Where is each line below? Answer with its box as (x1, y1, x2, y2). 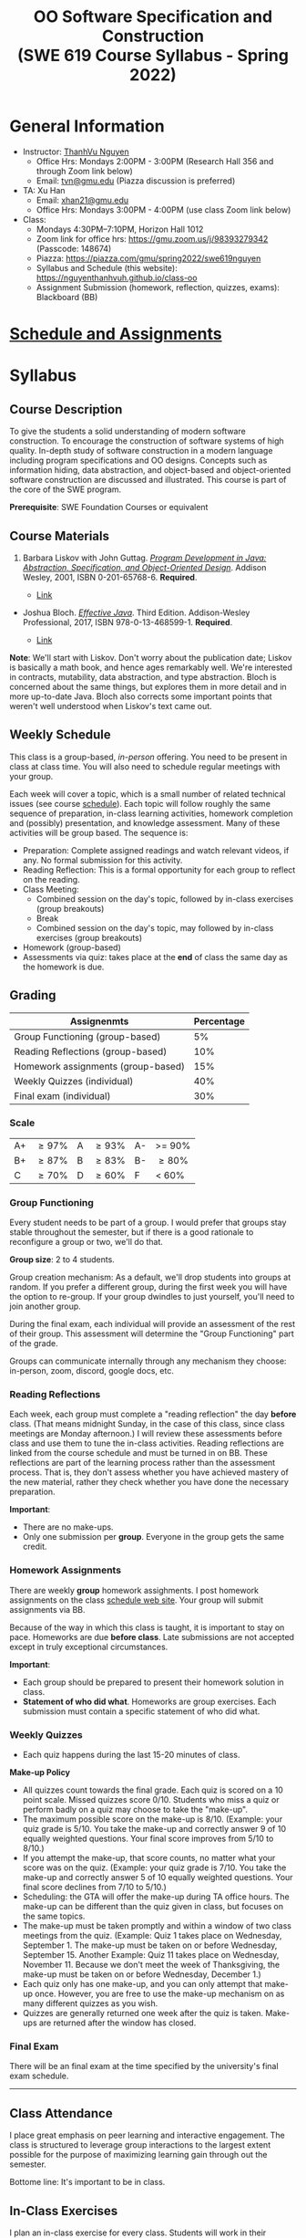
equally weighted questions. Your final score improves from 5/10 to (22, 1833, 274, 1845)
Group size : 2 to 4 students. (9, 1254, 116, 1265)
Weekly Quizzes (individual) (14, 1074, 134, 1087)
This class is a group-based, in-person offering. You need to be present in (9, 751, 288, 762)
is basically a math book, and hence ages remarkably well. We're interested (9, 662, 293, 673)
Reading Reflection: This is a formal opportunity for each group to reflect (22, 864, 296, 875)
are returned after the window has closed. (38, 2017, 197, 2028)
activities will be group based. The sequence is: (9, 827, 189, 838)
